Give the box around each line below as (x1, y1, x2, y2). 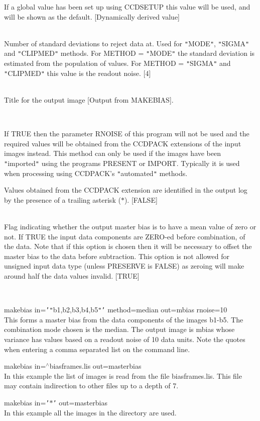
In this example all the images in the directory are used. (4, 407, 177, 417)
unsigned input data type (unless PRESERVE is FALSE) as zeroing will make (4, 261, 244, 271)
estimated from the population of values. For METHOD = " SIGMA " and (4, 58, 231, 68)
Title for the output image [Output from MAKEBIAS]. (4, 95, 174, 105)
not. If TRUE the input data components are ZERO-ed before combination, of (4, 231, 245, 241)
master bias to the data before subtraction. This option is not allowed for (4, 250, 229, 261)
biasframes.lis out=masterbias (49, 361, 142, 371)
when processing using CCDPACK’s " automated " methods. (4, 167, 188, 178)
